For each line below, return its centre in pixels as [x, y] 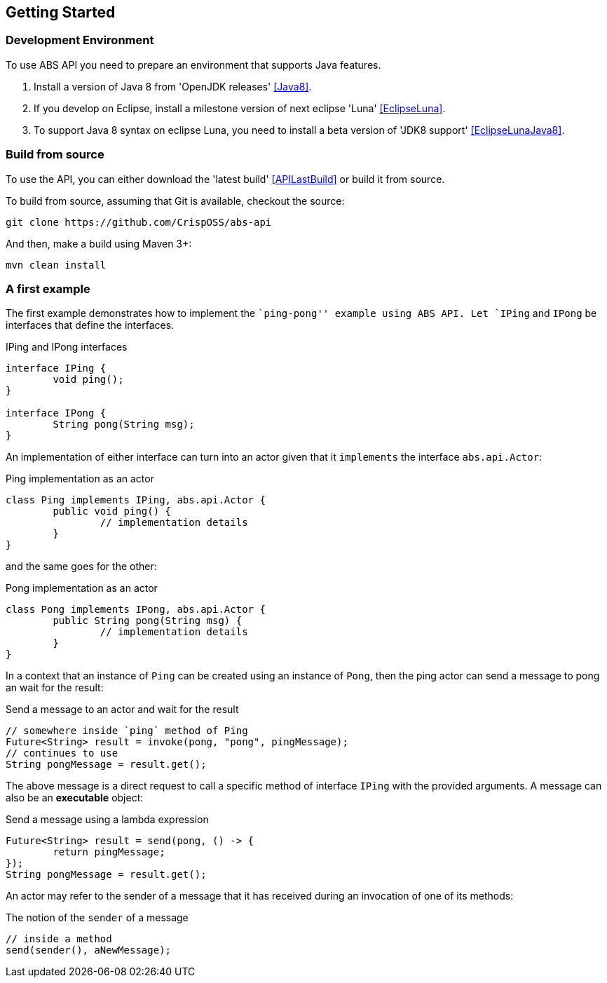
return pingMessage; [109, 852]
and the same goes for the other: [81, 567]
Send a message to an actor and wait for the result [122, 710]
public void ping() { [112, 511]
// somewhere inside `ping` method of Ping [127, 731]
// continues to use [62, 753]
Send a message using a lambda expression [107, 820]
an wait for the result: [55, 688]
